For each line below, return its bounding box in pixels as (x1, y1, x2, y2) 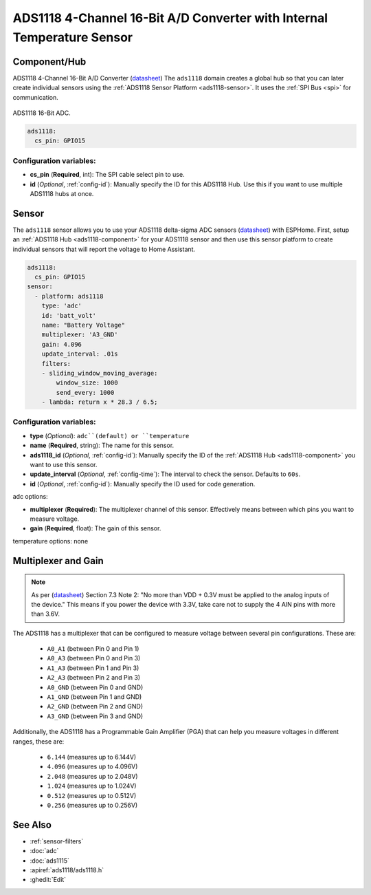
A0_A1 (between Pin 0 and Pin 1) (47, 645, 139, 653)
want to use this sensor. (30, 460, 98, 468)
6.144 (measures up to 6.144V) (47, 753, 137, 761)
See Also (12, 819, 52, 830)
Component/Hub (12, 56, 87, 67)
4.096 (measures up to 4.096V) (47, 762, 138, 770)
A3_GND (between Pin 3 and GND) (47, 712, 144, 720)
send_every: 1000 (56, 389, 115, 396)
